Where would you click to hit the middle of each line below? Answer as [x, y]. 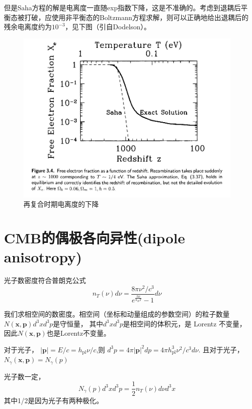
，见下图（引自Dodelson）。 [108, 27]
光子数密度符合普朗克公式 [45, 280]
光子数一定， [24, 376]
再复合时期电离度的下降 [61, 204]
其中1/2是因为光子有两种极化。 [53, 400]
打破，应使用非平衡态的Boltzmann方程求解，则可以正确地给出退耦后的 [136, 17]
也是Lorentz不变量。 [78, 333]
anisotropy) [43, 257]
